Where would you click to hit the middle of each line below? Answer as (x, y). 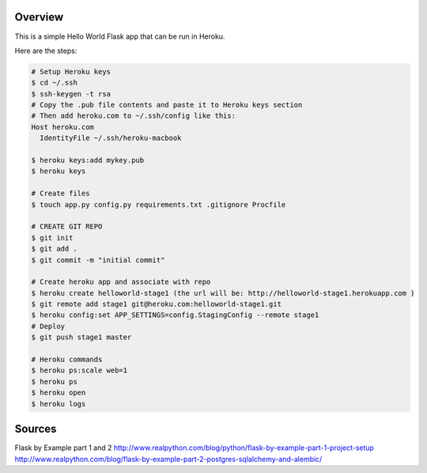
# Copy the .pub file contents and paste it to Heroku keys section (167, 105)
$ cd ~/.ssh (55, 83)
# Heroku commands (67, 359)
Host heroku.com (63, 127)
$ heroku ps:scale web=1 (79, 371)
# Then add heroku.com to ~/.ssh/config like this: (134, 116)
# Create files (60, 193)
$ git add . (55, 249)
